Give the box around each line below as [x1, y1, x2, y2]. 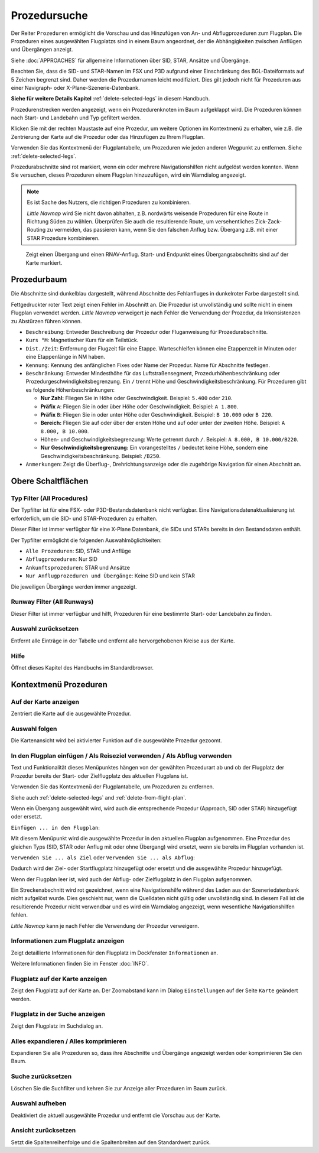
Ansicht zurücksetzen [11, 1126, 76, 1135]
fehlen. [11, 911, 28, 918]
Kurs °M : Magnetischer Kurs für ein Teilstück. [25, 337, 139, 344]
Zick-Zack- [255, 217, 282, 225]
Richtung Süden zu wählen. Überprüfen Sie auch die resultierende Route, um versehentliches [27, 217, 254, 225]
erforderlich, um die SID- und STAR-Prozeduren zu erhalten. [11, 515, 158, 522]
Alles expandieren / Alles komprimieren [11, 1037, 127, 1045]
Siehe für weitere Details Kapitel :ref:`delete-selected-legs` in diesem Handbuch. [11, 95, 210, 102]
